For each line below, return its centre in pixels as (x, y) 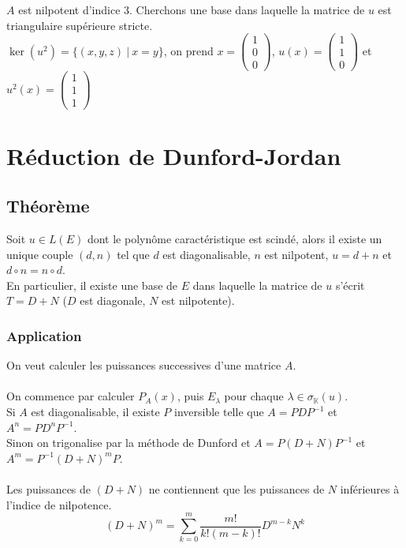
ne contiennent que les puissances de (237, 489)
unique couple (40, 254)
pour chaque (254, 396)
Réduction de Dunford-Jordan (174, 155)
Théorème (48, 206)
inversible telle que (219, 412)
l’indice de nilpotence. (59, 504)
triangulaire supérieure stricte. (80, 25)
